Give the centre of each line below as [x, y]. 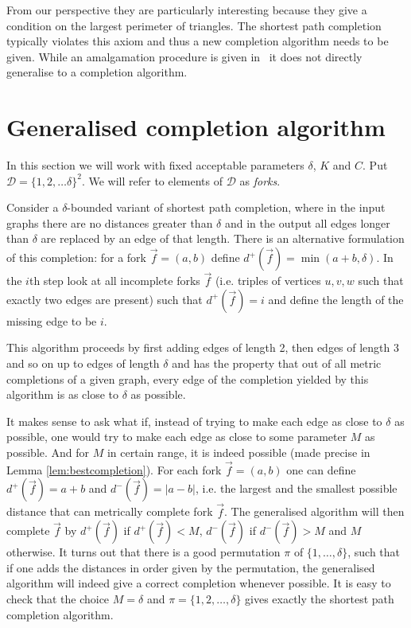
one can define [321, 469]
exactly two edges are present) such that [105, 299]
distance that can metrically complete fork [110, 511]
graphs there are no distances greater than [110, 222]
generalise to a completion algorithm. [97, 72]
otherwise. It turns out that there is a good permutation [143, 552]
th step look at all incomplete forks [114, 281]
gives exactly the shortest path [320, 599]
